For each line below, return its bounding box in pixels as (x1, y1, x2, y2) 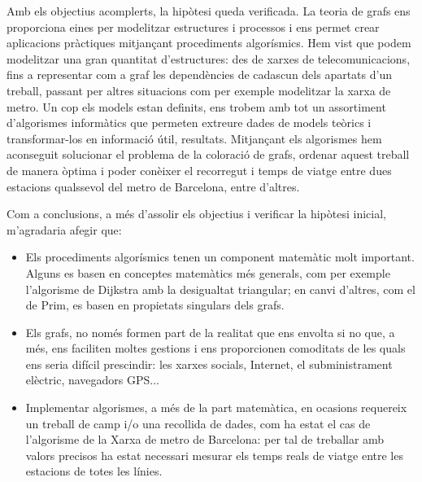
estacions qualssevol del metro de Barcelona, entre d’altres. (7, 177, 300, 195)
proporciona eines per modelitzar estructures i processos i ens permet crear (7, 18, 380, 35)
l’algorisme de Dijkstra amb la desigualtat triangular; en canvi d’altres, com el (25, 280, 415, 297)
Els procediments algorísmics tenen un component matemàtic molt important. (25, 248, 415, 265)
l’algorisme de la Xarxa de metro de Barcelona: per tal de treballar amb (25, 431, 385, 448)
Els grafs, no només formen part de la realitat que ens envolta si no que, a (25, 323, 395, 340)
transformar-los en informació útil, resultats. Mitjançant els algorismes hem (7, 129, 382, 147)
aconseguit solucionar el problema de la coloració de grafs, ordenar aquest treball (7, 146, 410, 163)
